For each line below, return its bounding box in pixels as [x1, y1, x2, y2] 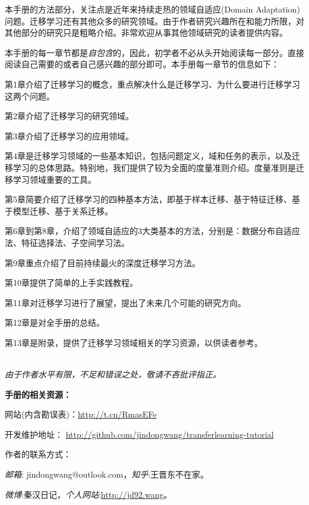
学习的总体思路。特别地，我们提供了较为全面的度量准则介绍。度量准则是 [12, 161, 296, 173]
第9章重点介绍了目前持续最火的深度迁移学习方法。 [5, 256, 200, 269]
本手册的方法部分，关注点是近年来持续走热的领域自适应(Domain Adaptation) [5, 3, 300, 15]
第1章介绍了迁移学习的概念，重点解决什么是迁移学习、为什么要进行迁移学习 [5, 77, 300, 90]
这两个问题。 [5, 89, 55, 102]
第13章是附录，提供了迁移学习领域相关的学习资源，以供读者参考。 [5, 336, 263, 348]
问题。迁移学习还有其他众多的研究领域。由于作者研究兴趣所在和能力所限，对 [5, 14, 304, 27]
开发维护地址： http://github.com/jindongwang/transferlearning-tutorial [5, 428, 274, 440]
